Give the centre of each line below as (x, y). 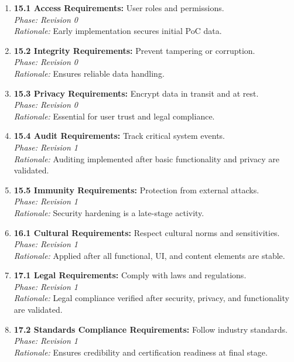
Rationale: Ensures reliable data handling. (89, 73)
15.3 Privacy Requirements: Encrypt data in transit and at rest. (136, 93)
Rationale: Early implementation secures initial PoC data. (118, 31)
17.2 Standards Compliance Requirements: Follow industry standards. (151, 329)
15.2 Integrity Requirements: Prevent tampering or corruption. (134, 50)
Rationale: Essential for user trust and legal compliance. (114, 116)
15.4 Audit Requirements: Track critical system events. (119, 136)
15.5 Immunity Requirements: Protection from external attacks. (136, 189)
